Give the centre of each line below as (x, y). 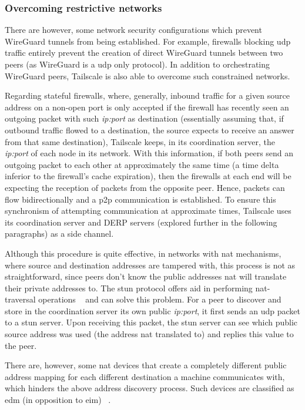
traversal (20, 299)
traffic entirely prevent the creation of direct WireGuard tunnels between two (144, 53)
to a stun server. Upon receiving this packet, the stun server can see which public (151, 322)
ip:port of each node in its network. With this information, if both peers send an (149, 153)
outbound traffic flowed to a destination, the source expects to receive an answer (150, 130)
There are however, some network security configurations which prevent (133, 30)
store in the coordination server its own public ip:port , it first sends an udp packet (152, 310)
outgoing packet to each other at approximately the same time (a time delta (142, 164)
